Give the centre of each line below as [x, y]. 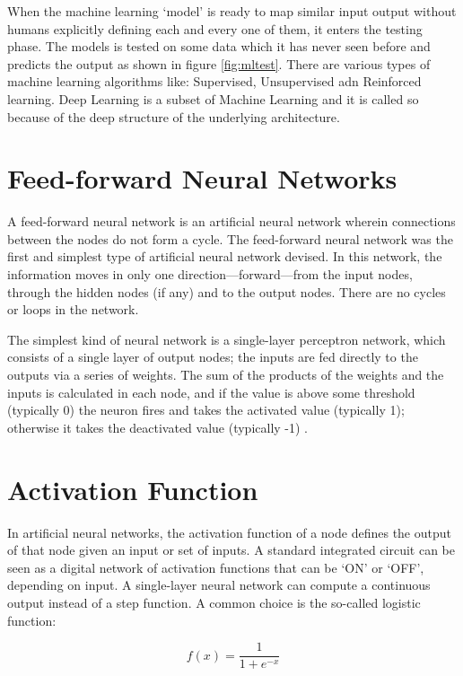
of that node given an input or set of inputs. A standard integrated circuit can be [231, 550]
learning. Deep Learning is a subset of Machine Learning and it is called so [213, 98]
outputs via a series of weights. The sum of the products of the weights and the [226, 375]
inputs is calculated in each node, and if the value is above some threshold [211, 392]
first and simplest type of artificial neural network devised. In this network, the [225, 256]
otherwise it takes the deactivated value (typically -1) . [158, 427]
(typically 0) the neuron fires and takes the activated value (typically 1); [206, 410]
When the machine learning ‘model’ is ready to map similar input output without [232, 11]
